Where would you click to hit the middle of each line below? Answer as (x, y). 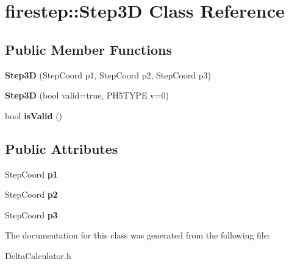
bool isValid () (34, 115)
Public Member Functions (88, 49)
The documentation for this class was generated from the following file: (137, 235)
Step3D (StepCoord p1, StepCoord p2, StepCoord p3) (108, 75)
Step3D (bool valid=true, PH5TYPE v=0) (87, 95)
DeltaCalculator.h (38, 255)
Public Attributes (62, 148)
